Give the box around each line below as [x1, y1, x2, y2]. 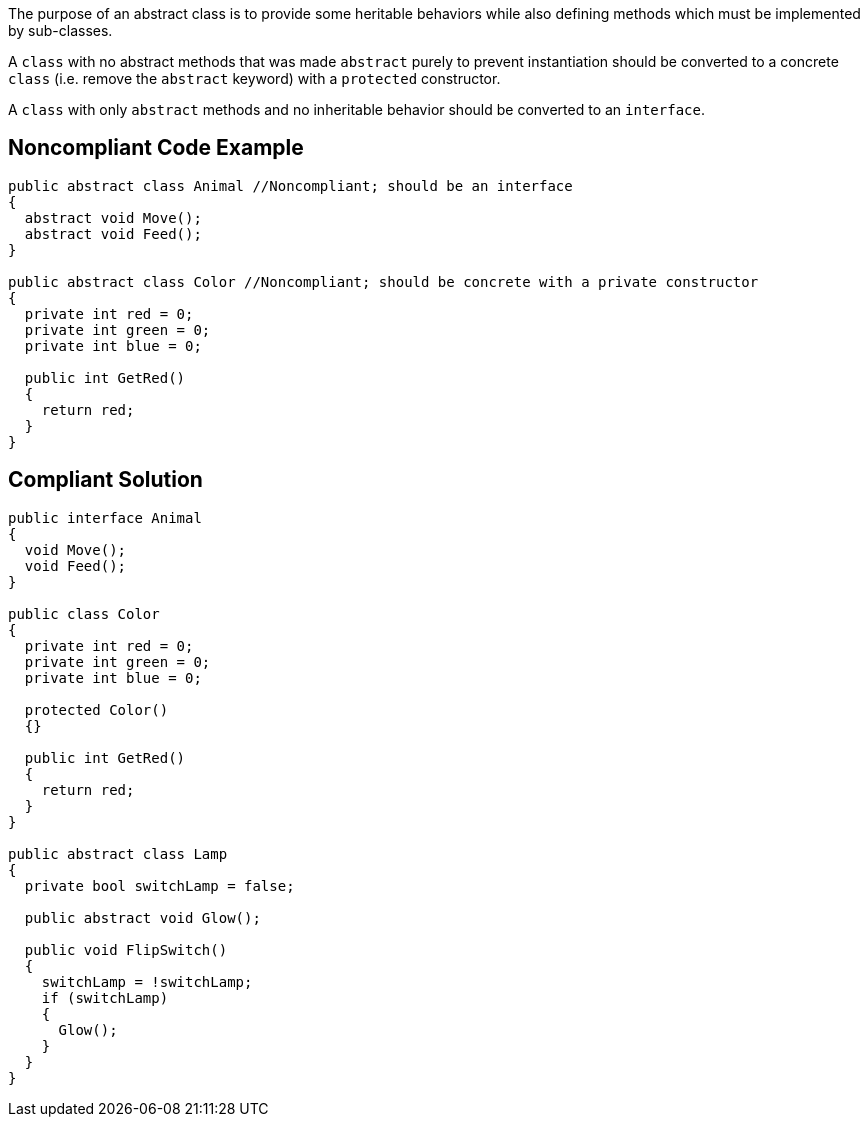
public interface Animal [8, 509, 202, 526]
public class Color [8, 605, 160, 622]
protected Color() [24, 701, 169, 718]
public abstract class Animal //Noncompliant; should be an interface [8, 177, 573, 194]
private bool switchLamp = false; [24, 877, 295, 894]
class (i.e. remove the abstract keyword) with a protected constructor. [8, 70, 501, 87]
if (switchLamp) [41, 989, 169, 1006]
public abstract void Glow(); [24, 909, 261, 926]
